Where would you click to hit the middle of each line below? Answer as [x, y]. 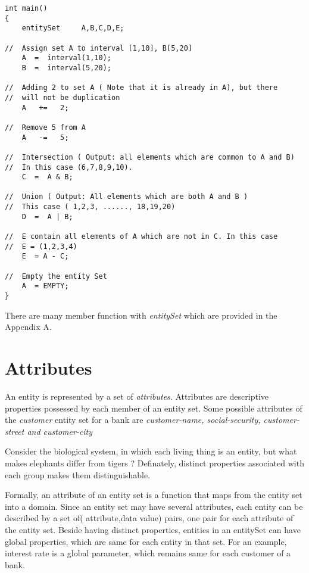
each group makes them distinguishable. [78, 474]
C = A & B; [47, 177]
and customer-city [60, 431]
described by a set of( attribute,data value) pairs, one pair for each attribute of [149, 518]
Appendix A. [28, 327]
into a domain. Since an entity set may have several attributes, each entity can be [154, 506]
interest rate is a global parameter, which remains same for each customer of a [148, 553]
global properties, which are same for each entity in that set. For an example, [146, 541]
